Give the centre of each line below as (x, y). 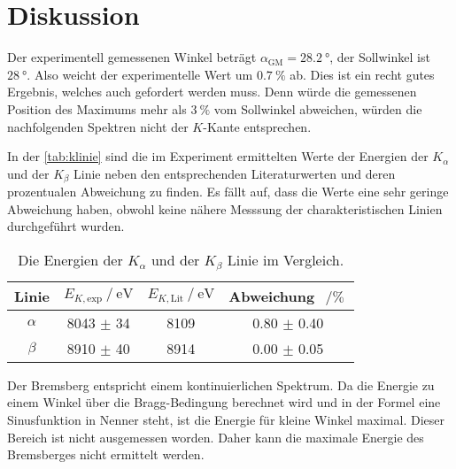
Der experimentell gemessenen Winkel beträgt (132, 57)
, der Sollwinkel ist (380, 57)
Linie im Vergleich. (286, 259)
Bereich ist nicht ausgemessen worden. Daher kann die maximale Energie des (216, 437)
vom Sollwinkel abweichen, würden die (318, 108)
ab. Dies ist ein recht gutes (362, 74)
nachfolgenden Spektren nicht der (98, 126)
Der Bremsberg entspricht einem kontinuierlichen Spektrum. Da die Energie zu (221, 384)
